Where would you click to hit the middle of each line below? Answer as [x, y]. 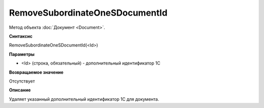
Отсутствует [22, 81]
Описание [20, 90]
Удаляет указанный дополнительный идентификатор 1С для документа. [84, 99]
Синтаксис [21, 36]
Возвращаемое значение [36, 72]
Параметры [22, 54]
